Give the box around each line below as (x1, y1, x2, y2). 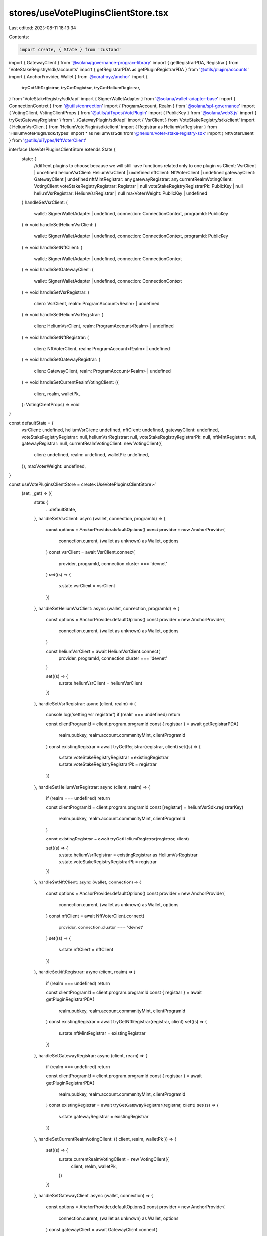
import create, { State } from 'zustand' (19, 47, 122, 52)
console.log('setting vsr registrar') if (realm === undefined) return (46, 712, 180, 718)
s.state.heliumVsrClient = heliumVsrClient (58, 680, 143, 686)
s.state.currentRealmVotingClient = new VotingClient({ (58, 1156, 169, 1162)
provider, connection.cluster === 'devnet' (58, 924, 143, 930)
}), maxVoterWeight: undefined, (21, 463, 86, 469)
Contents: (9, 34, 29, 40)
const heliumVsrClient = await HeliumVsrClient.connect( (46, 648, 160, 654)
